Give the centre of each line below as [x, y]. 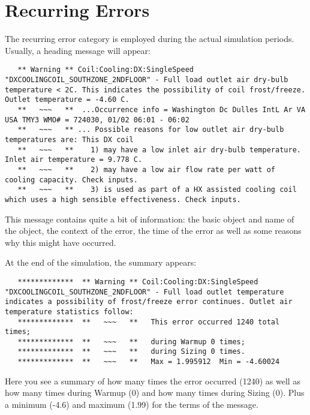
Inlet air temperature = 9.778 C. [74, 160]
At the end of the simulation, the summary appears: [101, 262]
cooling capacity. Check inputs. [71, 180]
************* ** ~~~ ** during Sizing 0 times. [131, 352]
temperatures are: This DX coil [69, 139]
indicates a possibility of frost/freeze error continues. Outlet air [149, 302]
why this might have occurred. [61, 242]
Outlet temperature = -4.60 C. [67, 100]
